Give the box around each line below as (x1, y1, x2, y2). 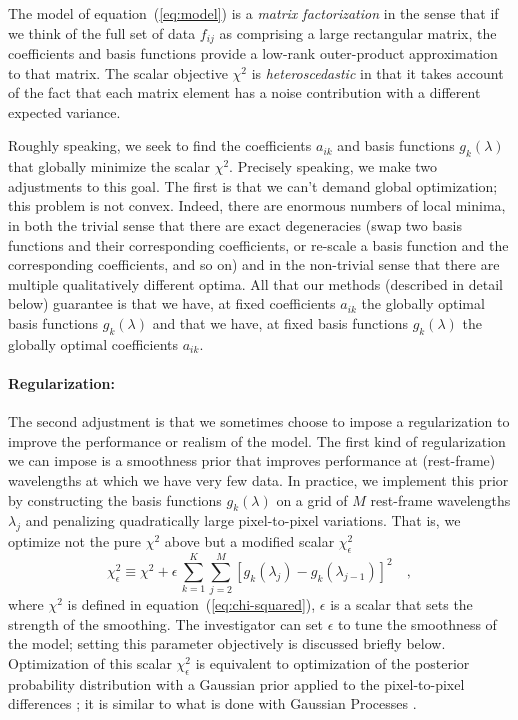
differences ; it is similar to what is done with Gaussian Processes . (8, 693, 417, 714)
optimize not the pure (8, 531, 142, 552)
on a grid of (276, 489, 348, 510)
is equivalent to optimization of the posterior (195, 652, 470, 673)
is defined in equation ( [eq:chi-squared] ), (67, 594, 316, 615)
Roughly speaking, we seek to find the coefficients (8, 135, 312, 156)
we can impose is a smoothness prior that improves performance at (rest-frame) (8, 450, 496, 471)
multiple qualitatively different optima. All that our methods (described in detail (8, 273, 503, 294)
